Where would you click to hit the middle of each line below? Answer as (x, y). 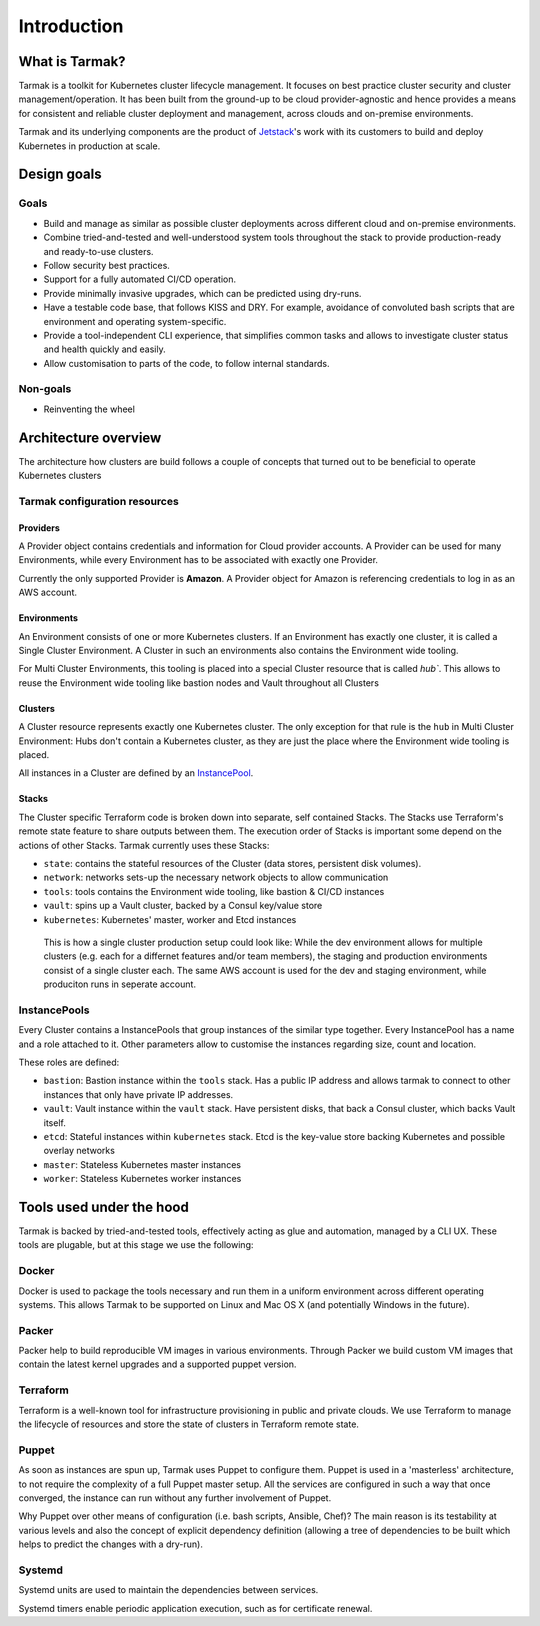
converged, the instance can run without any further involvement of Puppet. (175, 1497)
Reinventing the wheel (89, 409)
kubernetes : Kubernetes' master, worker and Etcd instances (170, 919)
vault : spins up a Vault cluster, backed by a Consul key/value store (183, 906)
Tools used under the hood (103, 1206)
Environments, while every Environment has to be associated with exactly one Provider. (198, 560)
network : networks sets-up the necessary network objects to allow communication (216, 877)
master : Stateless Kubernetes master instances (142, 1164)
